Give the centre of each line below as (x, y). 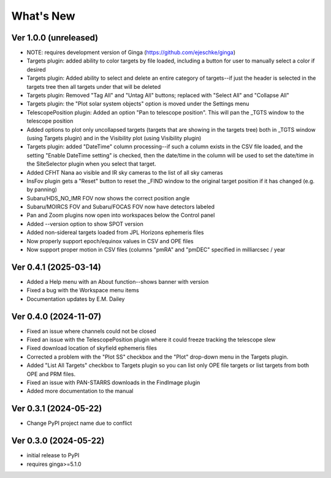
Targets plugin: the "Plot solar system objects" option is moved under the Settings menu (138, 104)
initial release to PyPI (53, 455)
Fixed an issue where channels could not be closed (91, 331)
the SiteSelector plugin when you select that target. (91, 164)
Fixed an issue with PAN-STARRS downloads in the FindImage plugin (113, 382)
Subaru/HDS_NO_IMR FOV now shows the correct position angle (108, 198)
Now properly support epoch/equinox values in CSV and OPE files (110, 241)
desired (36, 69)
